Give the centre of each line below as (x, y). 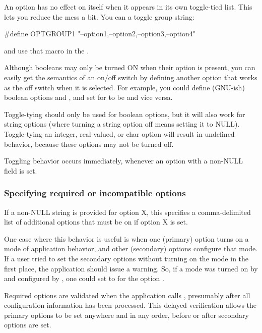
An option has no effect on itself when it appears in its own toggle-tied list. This (128, 7)
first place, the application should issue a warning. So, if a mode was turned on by (131, 268)
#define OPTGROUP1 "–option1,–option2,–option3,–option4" (100, 34)
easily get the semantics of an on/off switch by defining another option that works (131, 77)
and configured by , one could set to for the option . (84, 278)
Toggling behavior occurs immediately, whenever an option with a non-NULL (123, 161)
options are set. (28, 325)
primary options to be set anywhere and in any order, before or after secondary (126, 315)
